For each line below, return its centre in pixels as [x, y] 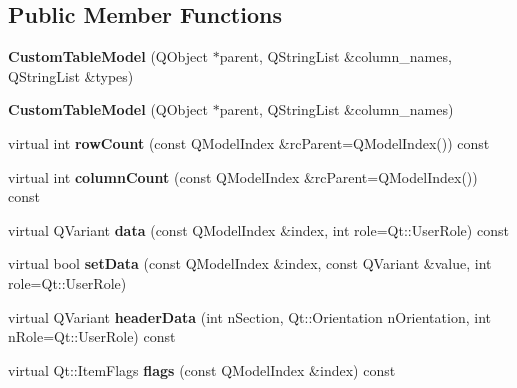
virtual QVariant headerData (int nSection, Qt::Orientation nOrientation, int [249, 316]
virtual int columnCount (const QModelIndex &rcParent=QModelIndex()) [243, 176]
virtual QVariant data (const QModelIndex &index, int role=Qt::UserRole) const [258, 229]
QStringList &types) [71, 75]
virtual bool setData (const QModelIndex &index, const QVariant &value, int [250, 263]
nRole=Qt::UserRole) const [92, 336]
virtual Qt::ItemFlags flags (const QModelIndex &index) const [202, 369]
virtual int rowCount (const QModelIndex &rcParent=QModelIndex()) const [249, 142]
